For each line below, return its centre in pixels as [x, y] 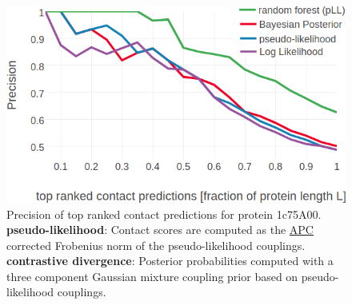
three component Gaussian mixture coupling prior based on [152, 276]
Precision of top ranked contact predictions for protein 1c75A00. [164, 214]
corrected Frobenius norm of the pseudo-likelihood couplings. [156, 245]
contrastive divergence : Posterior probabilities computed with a [170, 261]
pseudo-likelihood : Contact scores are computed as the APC [160, 230]
